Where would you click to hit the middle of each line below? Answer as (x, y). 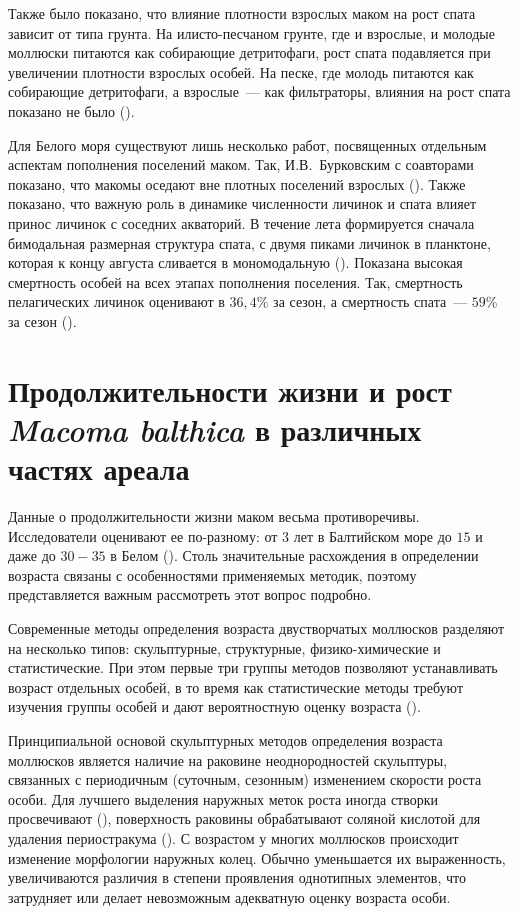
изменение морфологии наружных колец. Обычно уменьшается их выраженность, (257, 857)
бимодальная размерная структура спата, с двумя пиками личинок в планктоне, (249, 242)
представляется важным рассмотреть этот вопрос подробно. (190, 594)
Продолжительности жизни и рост (230, 389)
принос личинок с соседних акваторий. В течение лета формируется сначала (241, 222)
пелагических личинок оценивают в (116, 301)
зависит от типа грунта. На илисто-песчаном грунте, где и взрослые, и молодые (251, 32)
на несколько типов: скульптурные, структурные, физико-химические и (224, 647)
